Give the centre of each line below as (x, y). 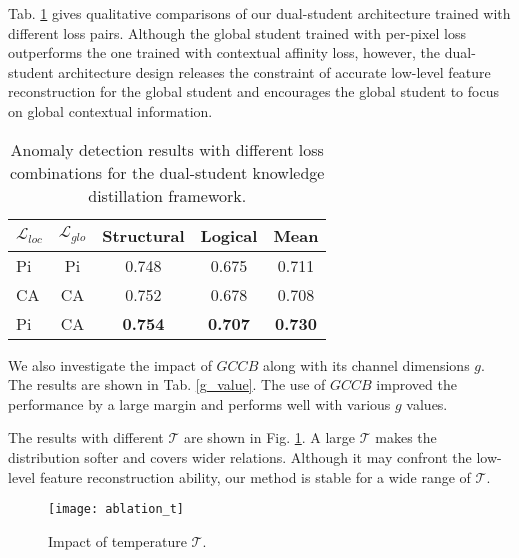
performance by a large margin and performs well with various (199, 403)
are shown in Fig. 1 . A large (269, 437)
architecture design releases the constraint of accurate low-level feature (274, 71)
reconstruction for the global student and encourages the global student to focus (253, 91)
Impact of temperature (117, 540)
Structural (143, 235)
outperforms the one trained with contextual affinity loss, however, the (224, 52)
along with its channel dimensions (366, 364)
